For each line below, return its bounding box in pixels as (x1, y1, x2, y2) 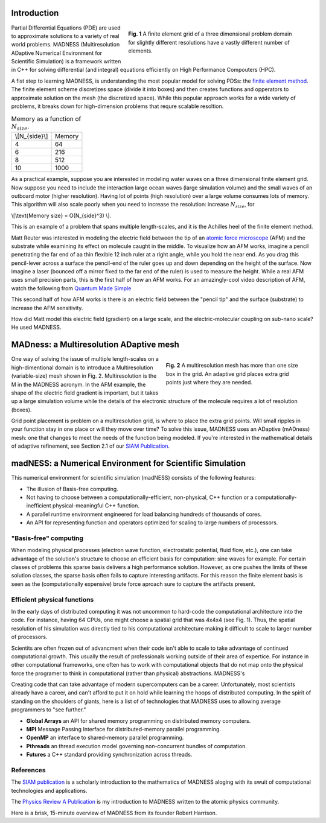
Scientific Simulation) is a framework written (11, 58, 121, 65)
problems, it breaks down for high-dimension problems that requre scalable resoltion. (11, 103, 224, 110)
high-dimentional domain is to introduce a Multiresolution (11, 364, 153, 371)
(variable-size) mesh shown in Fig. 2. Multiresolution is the (11, 372, 157, 380)
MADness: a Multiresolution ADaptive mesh (11, 340, 179, 350)
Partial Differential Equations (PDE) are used (11, 24, 121, 31)
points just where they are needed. (166, 378, 253, 386)
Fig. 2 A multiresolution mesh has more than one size (166, 362, 298, 369)
